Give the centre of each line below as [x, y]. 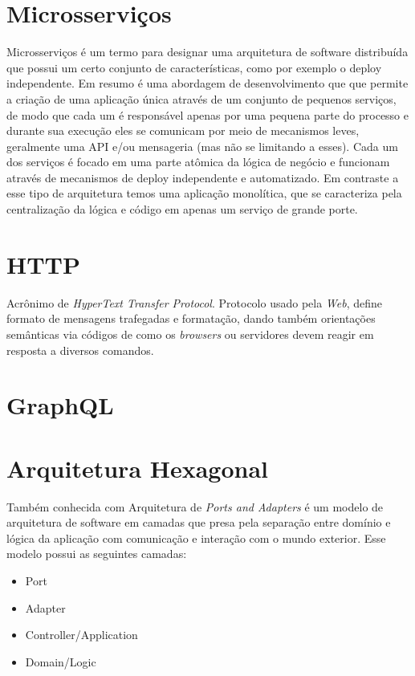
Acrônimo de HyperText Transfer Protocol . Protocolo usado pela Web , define [194, 302]
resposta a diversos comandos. [80, 350]
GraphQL [60, 405]
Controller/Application [81, 635]
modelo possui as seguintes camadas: [97, 554]
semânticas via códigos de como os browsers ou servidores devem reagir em [190, 334]
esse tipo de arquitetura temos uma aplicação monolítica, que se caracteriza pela [204, 193]
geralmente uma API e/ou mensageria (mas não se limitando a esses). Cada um [202, 146]
